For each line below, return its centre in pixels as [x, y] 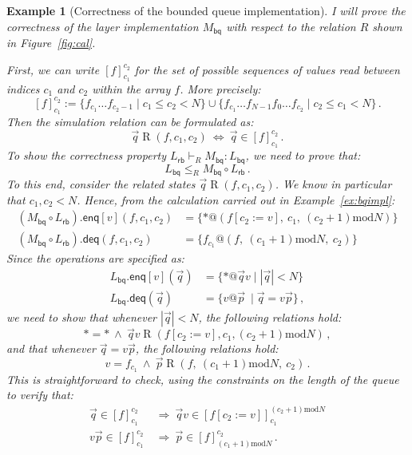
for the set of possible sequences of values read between [267, 69]
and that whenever [51, 348]
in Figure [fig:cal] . [51, 43]
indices [23, 88]
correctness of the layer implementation [103, 26]
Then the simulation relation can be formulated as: [130, 122]
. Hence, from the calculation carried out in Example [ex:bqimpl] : [236, 199]
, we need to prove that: [303, 155]
